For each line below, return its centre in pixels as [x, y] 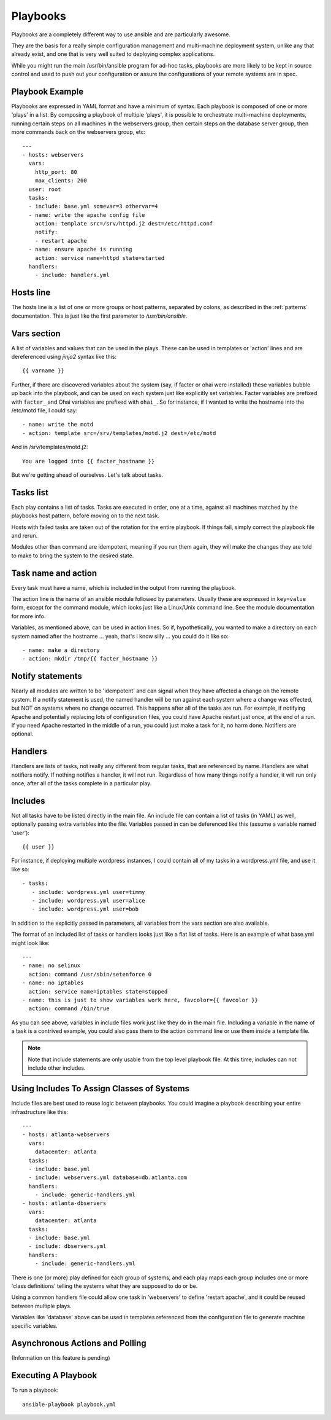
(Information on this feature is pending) [61, 1358]
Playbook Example [48, 91]
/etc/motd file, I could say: [44, 410]
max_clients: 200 [61, 181]
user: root [45, 189]
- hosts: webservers [53, 155]
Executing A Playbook [54, 1375]
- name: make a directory [61, 650]
